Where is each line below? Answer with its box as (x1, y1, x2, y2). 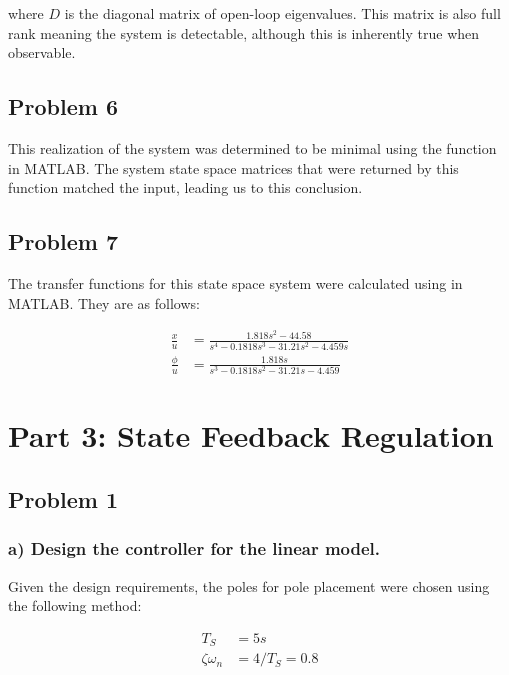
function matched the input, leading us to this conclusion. (8, 177, 363, 198)
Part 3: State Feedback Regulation (8, 415, 494, 456)
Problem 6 (8, 91, 118, 122)
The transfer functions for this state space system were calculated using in (8, 272, 463, 293)
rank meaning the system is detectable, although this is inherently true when (8, 22, 480, 43)
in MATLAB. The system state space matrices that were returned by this (8, 157, 459, 178)
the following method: (8, 595, 142, 616)
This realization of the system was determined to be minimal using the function (8, 137, 497, 158)
